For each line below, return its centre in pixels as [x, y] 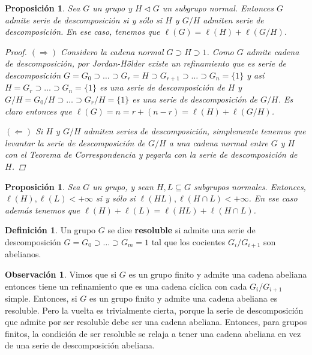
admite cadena [273, 51]
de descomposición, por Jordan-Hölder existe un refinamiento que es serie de [145, 63]
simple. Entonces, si [41, 298]
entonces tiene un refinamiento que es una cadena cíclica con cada [126, 286]
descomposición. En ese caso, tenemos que [82, 31]
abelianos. [23, 254]
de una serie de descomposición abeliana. [80, 345]
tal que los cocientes [188, 241]
